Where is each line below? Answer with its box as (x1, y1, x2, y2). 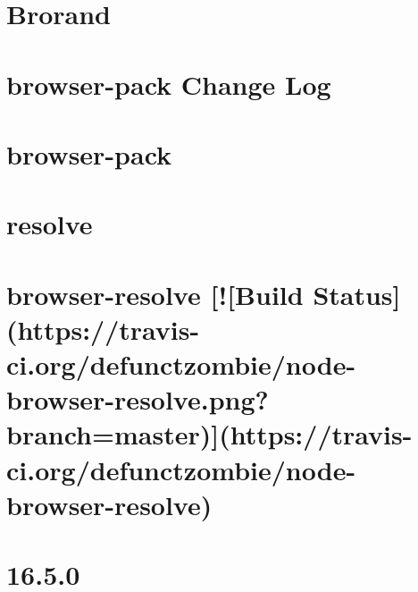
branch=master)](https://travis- (6, 416, 413, 452)
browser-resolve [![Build (6, 275, 304, 312)
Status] (313, 275, 401, 312)
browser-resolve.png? (6, 381, 269, 418)
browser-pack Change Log (6, 65, 331, 102)
